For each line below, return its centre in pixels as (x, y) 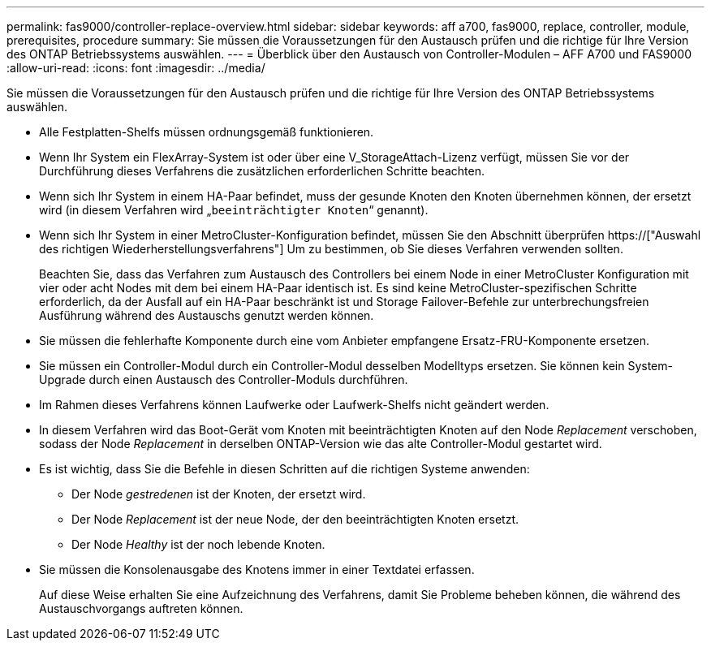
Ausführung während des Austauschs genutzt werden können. (207, 315)
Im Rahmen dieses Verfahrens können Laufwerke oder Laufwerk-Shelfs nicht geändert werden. (294, 405)
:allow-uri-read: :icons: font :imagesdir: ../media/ (136, 68)
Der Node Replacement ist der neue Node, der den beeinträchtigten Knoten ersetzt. (295, 519)
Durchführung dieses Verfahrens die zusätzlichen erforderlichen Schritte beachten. (262, 171)
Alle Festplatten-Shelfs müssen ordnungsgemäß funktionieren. (207, 132)
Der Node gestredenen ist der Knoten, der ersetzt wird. (219, 494)
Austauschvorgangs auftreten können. (141, 608)
